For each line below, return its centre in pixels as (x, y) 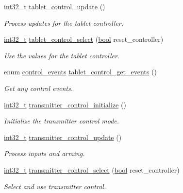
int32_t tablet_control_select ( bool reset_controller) (84, 39)
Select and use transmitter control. (55, 186)
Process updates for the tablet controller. (64, 23)
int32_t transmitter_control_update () (63, 137)
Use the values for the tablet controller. (62, 55)
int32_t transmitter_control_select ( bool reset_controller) (92, 169)
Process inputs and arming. (44, 153)
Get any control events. (38, 88)
